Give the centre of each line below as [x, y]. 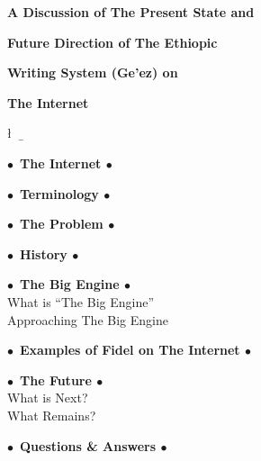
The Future [56, 380]
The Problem [62, 224]
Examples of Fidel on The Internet [130, 350]
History [44, 253]
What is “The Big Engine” [81, 301]
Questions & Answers [88, 445]
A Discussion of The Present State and [131, 12]
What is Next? [48, 398]
